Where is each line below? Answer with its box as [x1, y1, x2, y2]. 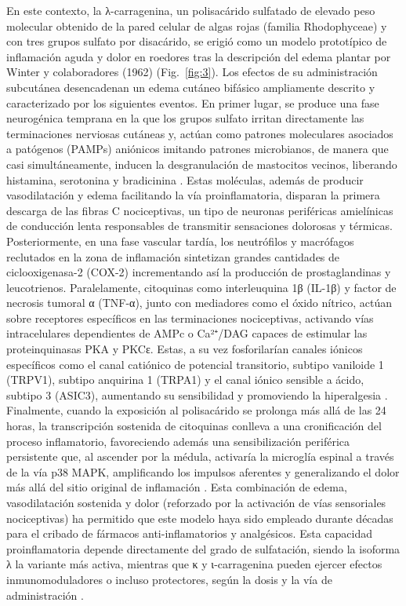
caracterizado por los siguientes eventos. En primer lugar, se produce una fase [6, 94, 379, 111]
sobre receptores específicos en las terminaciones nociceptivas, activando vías [6, 309, 374, 326]
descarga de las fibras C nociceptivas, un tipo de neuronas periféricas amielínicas [6, 202, 393, 218]
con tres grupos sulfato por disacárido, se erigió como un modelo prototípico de [6, 33, 387, 49]
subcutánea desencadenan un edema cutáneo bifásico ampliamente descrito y [6, 78, 375, 95]
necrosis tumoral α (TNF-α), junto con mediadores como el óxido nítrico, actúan [6, 294, 393, 311]
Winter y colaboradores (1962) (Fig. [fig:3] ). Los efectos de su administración [6, 64, 378, 80]
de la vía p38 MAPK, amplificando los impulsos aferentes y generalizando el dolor [6, 463, 400, 480]
